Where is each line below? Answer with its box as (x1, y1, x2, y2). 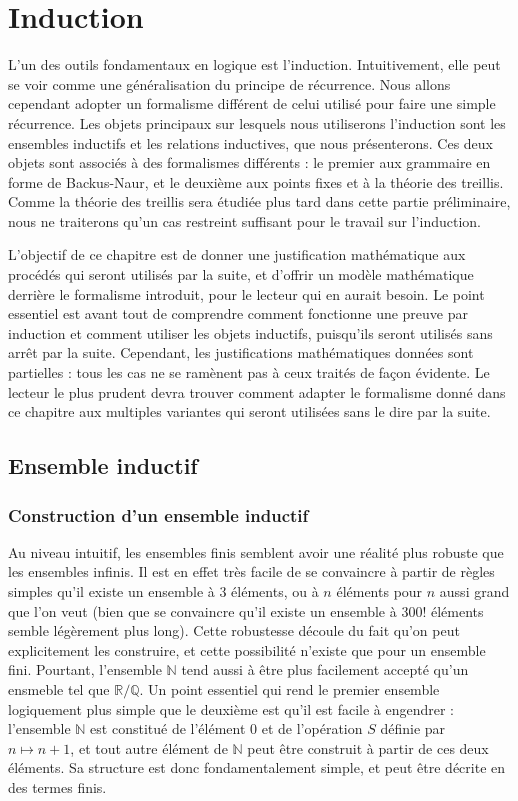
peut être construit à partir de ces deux (247, 737, 489, 758)
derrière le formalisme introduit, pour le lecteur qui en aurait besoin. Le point (8, 283, 485, 304)
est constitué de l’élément (90, 718, 246, 739)
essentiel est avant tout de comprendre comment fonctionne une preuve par (8, 303, 469, 324)
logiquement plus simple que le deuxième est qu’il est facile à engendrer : (8, 698, 455, 719)
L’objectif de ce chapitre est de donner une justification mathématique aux (8, 244, 466, 265)
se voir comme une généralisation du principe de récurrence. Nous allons (8, 73, 451, 94)
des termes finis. (8, 776, 107, 797)
